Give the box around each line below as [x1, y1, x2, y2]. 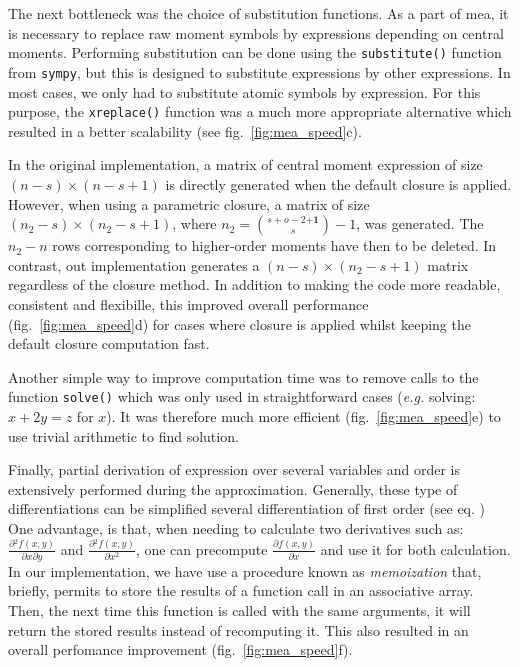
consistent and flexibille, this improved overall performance [8, 293, 369, 314]
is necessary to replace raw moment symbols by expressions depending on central [8, 22, 504, 43]
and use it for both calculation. [320, 538, 511, 559]
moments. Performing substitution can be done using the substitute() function [8, 42, 502, 63]
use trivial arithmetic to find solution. [8, 425, 239, 446]
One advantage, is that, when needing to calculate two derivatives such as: [8, 517, 464, 538]
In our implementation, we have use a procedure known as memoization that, [8, 560, 482, 581]
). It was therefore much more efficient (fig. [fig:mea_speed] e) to [106, 405, 501, 426]
